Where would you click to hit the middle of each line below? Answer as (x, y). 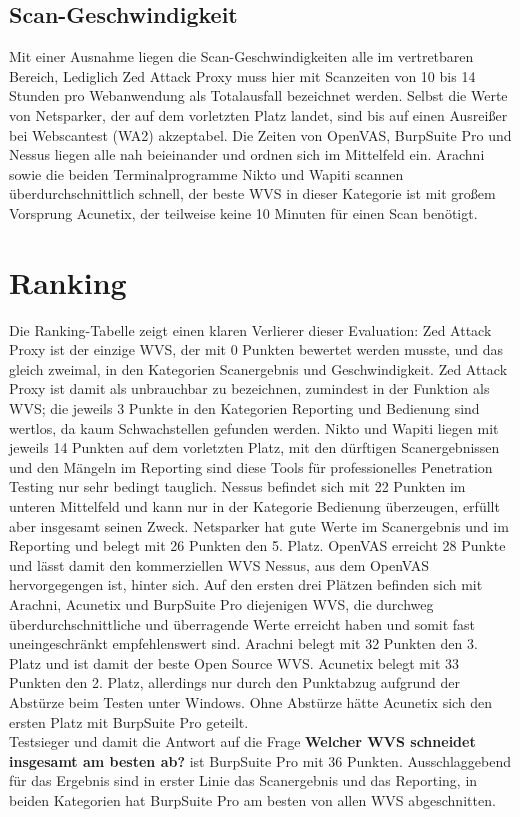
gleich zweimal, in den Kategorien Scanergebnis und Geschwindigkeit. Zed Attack (258, 368)
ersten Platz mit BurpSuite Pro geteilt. (129, 721)
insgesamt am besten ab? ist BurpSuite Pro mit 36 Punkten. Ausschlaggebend (260, 760)
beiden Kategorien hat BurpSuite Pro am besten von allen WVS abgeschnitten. (252, 799)
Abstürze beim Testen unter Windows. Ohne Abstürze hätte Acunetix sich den (251, 701)
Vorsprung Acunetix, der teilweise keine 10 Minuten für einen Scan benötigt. (243, 212)
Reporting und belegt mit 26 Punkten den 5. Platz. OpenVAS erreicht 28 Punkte (257, 545)
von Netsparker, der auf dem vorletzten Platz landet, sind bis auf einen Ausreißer (258, 114)
